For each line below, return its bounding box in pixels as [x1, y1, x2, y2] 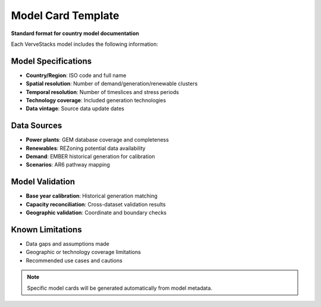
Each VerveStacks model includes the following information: [11, 40, 159, 48]
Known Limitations [11, 224, 83, 234]
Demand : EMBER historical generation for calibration [26, 153, 155, 160]
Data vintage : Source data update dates [26, 105, 125, 112]
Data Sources [11, 121, 62, 131]
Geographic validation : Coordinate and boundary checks [26, 209, 167, 217]
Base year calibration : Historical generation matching [26, 192, 158, 199]
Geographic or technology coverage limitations [26, 249, 141, 256]
